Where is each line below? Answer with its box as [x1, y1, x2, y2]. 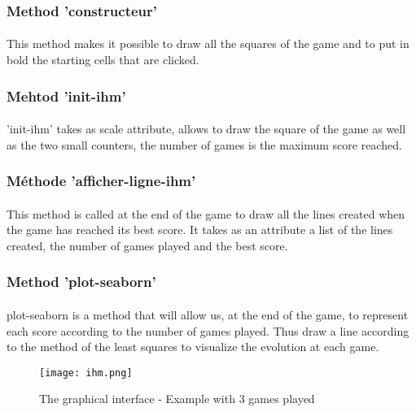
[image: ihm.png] [39, 366, 133, 379]
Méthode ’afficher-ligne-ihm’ [7, 171, 196, 191]
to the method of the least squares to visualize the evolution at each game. [7, 338, 379, 355]
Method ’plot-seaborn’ [7, 271, 156, 292]
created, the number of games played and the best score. [7, 236, 288, 254]
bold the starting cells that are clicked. [7, 51, 199, 68]
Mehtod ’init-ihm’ [7, 85, 126, 106]
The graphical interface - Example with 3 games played [39, 390, 315, 407]
